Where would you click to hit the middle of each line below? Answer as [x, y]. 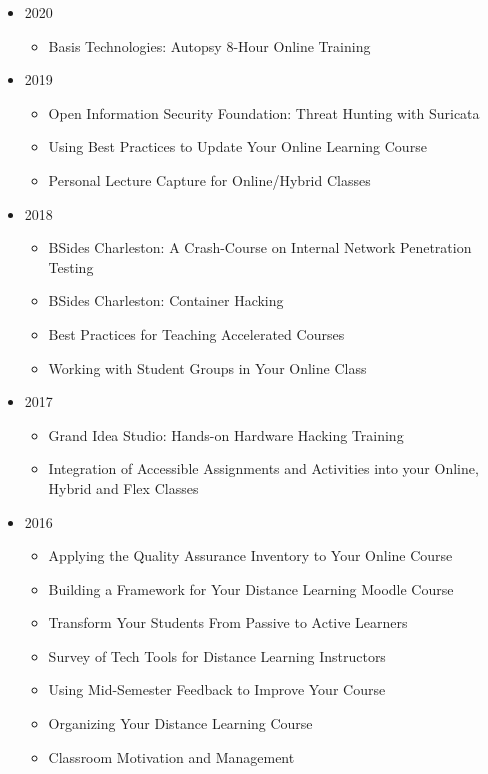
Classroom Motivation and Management [171, 756]
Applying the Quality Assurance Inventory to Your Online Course [250, 555]
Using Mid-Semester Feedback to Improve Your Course [217, 689]
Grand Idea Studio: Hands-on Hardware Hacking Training [226, 434]
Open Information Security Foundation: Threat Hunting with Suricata [264, 112]
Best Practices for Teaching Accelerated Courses [196, 333]
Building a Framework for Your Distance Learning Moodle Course [251, 588]
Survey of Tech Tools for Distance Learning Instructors [217, 655]
